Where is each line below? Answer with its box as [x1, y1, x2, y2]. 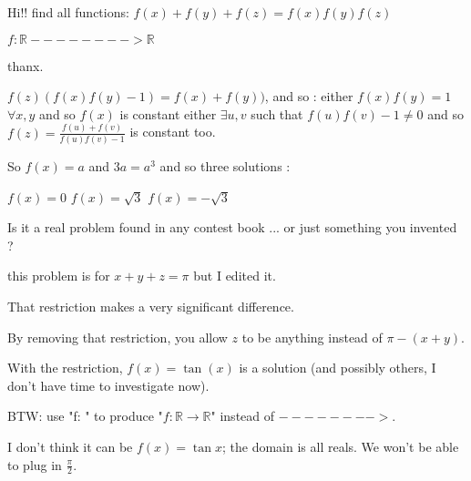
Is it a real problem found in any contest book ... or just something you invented [7, 218, 457, 237]
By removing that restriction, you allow [7, 327, 228, 346]
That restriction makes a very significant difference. [7, 296, 294, 315]
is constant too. [129, 122, 216, 141]
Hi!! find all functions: [7, 3, 129, 21]
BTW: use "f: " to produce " [7, 406, 163, 425]
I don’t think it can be [7, 436, 133, 455]
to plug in [7, 455, 62, 474]
